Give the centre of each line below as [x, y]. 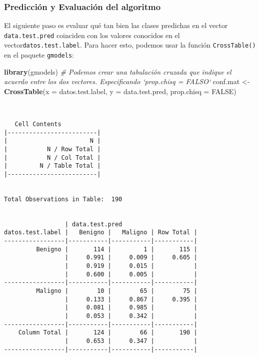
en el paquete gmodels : [39, 55]
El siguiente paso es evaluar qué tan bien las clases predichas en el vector [116, 25]
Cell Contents [38, 124]
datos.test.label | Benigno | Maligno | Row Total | [101, 233]
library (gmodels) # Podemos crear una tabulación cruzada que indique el [118, 71]
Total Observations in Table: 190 [63, 199]
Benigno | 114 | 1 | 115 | [117, 249]
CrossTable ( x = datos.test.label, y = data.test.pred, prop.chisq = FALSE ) [120, 91]
